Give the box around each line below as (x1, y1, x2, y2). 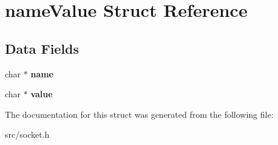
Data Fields (5, 39, 80, 57)
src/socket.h (5, 128, 50, 141)
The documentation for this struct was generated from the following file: (5, 108, 274, 120)
